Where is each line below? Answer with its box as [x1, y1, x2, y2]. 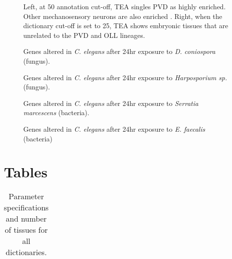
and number [6, 213, 47, 224]
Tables [4, 162, 48, 182]
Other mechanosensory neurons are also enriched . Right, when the [23, 11, 222, 21]
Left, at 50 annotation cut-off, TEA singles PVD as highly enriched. [23, 1, 226, 11]
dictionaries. [5, 246, 47, 258]
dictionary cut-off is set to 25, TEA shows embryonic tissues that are [23, 20, 228, 31]
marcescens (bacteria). [23, 107, 89, 118]
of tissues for [4, 224, 48, 236]
